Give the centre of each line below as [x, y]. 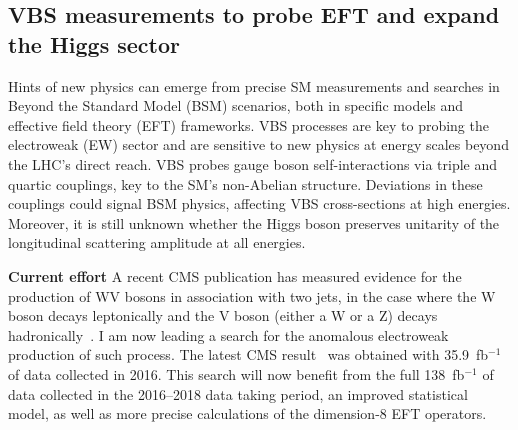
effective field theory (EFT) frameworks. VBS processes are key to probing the [248, 124]
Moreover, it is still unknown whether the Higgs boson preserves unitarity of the [254, 222]
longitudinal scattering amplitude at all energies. [157, 242]
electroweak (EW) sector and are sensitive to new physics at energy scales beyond [258, 144]
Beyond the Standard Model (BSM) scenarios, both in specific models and [236, 105]
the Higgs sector [94, 43]
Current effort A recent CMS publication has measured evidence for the [235, 275]
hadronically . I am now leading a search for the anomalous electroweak [228, 334]
